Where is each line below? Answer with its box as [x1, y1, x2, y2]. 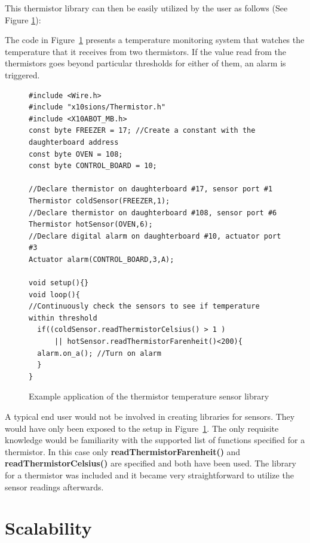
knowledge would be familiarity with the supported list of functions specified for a [5, 434, 305, 446]
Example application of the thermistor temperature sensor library [29, 390, 269, 402]
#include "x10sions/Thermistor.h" [29, 103, 166, 112]
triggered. [5, 68, 40, 81]
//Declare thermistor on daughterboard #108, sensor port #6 [29, 208, 277, 217]
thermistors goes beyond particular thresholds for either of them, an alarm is [5, 57, 286, 69]
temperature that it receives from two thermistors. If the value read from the [5, 45, 287, 57]
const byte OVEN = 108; [29, 150, 123, 158]
